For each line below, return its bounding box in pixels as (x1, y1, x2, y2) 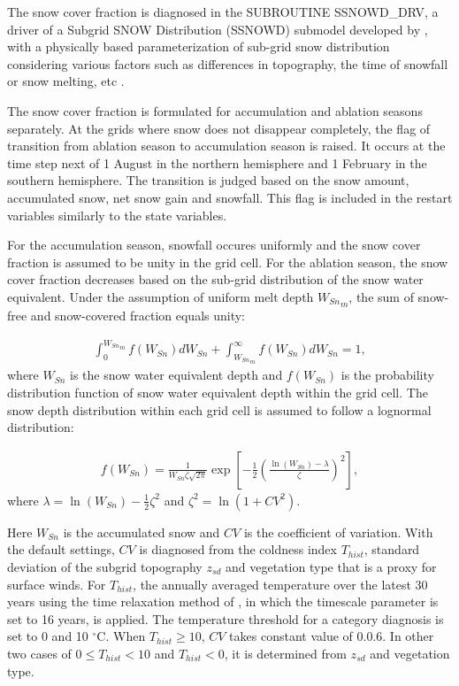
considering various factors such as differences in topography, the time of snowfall (7, 54, 448, 73)
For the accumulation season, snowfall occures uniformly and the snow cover (7, 235, 421, 254)
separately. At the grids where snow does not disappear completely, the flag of (7, 119, 431, 137)
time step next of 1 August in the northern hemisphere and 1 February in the (7, 153, 427, 172)
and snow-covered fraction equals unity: (30, 306, 245, 325)
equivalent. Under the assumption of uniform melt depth (7, 287, 314, 305)
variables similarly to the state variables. (7, 205, 227, 224)
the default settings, (7, 540, 115, 559)
